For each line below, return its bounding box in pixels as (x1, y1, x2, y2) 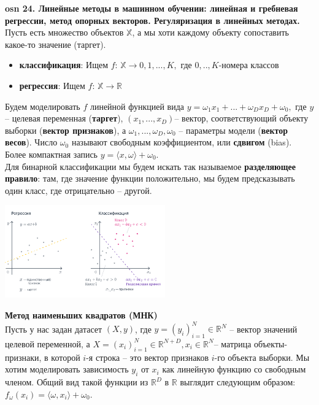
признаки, (5, 350, 42, 363)
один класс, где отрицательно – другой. (5, 183, 152, 196)
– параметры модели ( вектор (179, 123, 288, 136)
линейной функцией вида (90, 99, 185, 112)
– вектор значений (229, 322, 298, 335)
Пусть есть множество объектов (5, 26, 124, 39)
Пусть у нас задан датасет (5, 322, 102, 335)
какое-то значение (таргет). (5, 37, 106, 50)
